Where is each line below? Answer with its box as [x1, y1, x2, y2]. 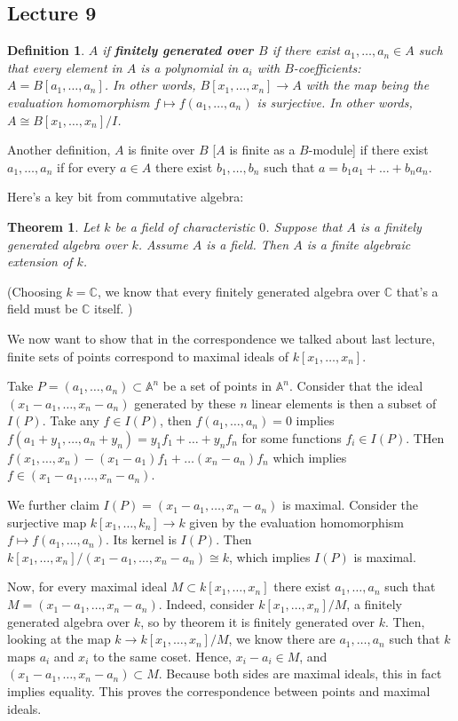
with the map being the [305, 75, 430, 94]
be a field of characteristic [114, 217, 256, 235]
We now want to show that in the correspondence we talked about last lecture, [7, 329, 436, 347]
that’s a [396, 281, 438, 300]
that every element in [7, 58, 122, 76]
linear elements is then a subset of [251, 393, 437, 412]
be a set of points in [162, 376, 272, 395]
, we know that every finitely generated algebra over [97, 281, 381, 300]
